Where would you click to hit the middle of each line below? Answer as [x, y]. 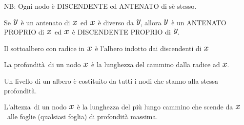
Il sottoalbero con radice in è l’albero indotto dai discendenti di [103, 48]
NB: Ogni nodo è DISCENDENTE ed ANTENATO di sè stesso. [100, 6]
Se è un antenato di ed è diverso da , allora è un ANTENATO [115, 22]
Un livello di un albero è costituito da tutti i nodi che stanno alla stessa [111, 80]
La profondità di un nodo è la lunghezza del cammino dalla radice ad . [117, 64]
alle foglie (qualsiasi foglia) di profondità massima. [82, 116]
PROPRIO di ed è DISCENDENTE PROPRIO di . [92, 32]
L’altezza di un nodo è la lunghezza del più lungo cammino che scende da [119, 107]
